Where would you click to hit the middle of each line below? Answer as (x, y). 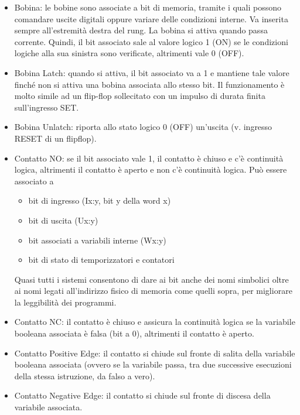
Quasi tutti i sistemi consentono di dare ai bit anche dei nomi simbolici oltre (151, 279)
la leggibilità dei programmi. (65, 302)
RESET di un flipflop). (55, 138)
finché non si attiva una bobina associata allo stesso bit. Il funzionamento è (149, 84)
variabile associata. (48, 407)
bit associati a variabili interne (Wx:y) (97, 240)
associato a (34, 181)
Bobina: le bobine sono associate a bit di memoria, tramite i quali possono (148, 7)
